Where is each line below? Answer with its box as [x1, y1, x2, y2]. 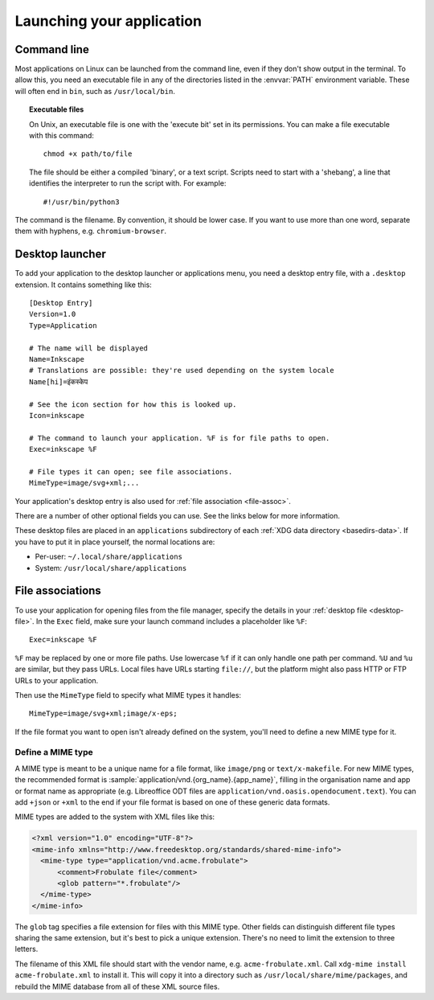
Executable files [29, 105, 84, 114]
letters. [14, 945, 39, 954]
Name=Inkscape [29, 355, 84, 363]
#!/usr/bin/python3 [43, 197, 120, 207]
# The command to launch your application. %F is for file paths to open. [29, 433, 330, 442]
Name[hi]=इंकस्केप [29, 377, 88, 386]
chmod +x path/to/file [43, 150, 133, 158]
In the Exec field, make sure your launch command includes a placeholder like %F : [35, 616, 307, 626]
